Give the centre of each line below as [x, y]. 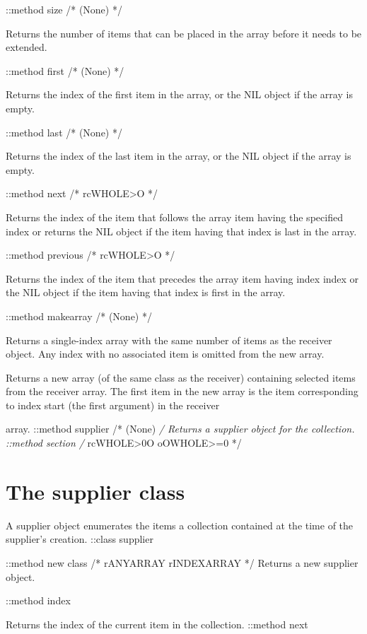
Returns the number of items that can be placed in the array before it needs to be [184, 33]
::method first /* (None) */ [65, 70]
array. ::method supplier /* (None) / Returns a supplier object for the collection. [180, 429]
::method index [38, 600]
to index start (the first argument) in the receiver [113, 405]
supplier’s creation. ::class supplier [80, 539]
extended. [27, 47]
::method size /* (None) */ [64, 9]
